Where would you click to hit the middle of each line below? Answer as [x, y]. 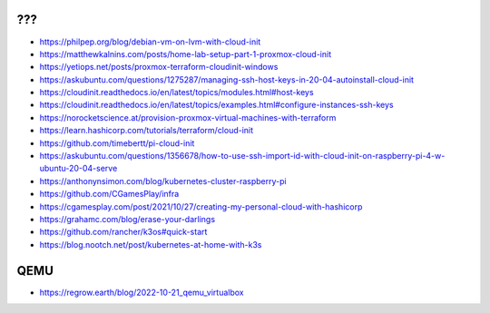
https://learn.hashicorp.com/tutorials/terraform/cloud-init [147, 131]
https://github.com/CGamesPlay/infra [109, 194]
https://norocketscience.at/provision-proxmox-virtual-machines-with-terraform [188, 117]
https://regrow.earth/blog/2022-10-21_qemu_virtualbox [142, 292]
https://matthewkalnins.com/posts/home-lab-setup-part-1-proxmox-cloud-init [185, 54]
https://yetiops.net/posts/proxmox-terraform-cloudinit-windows [159, 67]
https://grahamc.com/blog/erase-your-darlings [127, 219]
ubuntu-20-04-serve [78, 169]
